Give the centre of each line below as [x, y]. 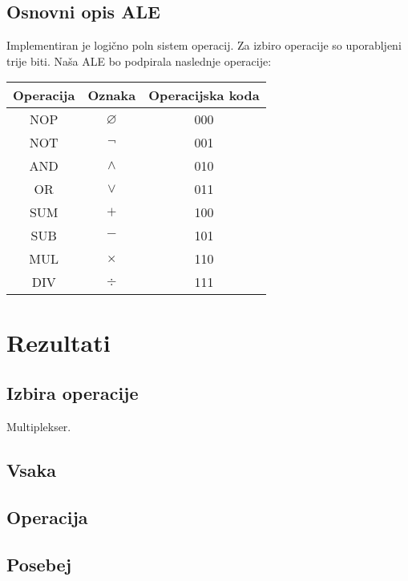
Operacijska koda [204, 95]
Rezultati [59, 342]
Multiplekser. [39, 426]
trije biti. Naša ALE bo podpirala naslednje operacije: [139, 61]
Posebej [39, 564]
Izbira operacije [73, 393]
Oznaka [112, 95]
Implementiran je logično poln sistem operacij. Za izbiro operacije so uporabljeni [204, 45]
